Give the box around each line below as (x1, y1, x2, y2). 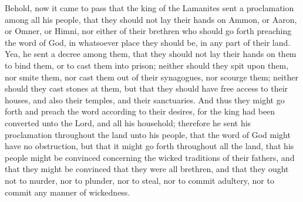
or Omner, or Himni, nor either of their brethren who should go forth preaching (5, 25, 292, 37)
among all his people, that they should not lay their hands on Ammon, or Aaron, (5, 13, 297, 25)
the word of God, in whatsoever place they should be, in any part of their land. (5, 36, 291, 48)
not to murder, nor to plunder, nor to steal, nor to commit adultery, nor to (5, 174, 274, 186)
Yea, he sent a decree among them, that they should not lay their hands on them (5, 48, 297, 60)
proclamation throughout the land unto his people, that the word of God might (5, 128, 291, 140)
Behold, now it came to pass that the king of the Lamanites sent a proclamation (5, 2, 294, 14)
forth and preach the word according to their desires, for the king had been (5, 105, 275, 117)
